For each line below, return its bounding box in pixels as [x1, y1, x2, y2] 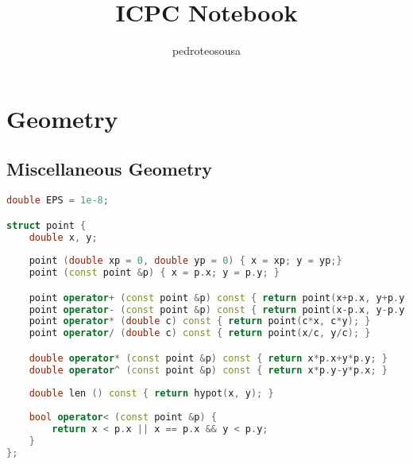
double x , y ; [29, 231, 98, 243]
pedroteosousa [172, 42, 241, 59]
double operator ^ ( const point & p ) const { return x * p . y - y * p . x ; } [29, 364, 388, 376]
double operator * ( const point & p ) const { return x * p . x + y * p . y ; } [29, 352, 388, 364]
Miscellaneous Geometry [6, 157, 213, 181]
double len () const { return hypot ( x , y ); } [29, 388, 274, 400]
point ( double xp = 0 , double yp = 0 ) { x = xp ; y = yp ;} [29, 255, 342, 267]
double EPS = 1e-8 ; [6, 195, 109, 207]
